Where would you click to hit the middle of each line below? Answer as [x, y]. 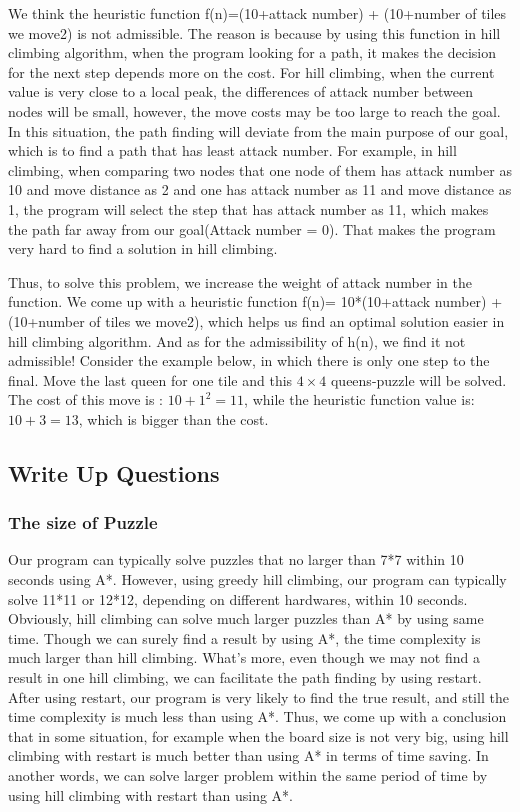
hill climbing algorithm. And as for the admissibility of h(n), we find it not [237, 340]
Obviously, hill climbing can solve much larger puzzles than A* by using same [246, 618]
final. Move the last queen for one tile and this [150, 379]
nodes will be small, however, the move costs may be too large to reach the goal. [254, 110]
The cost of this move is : [85, 399]
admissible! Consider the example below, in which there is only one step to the [249, 360]
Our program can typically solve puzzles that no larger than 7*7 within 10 [236, 559]
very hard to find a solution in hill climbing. [143, 248]
